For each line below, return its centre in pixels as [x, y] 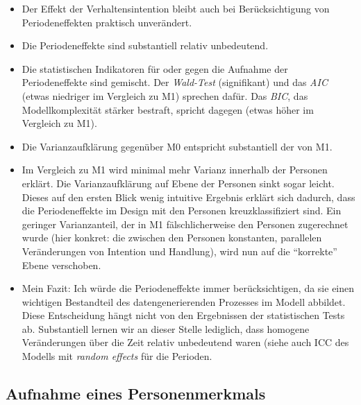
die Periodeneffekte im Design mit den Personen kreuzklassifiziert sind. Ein [182, 210]
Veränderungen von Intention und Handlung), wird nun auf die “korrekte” [179, 251]
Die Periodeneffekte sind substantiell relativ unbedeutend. [145, 45]
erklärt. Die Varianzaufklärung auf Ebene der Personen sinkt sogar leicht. [178, 183]
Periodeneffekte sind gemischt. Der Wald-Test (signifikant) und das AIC [175, 82]
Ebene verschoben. [61, 265]
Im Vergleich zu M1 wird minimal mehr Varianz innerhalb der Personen [175, 170]
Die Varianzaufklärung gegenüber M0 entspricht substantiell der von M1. [177, 146]
